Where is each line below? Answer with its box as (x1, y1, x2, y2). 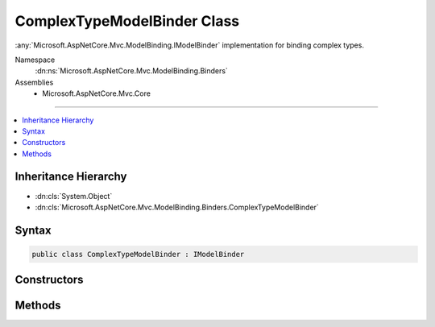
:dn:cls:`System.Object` (35, 191, 113, 201)
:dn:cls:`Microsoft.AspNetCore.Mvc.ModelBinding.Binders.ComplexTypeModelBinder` (35, 202, 320, 212)
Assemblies (14, 77, 54, 87)
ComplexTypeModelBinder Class (14, 12, 240, 30)
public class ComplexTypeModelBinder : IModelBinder (31, 250, 245, 259)
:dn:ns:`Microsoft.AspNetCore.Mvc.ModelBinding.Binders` (35, 66, 229, 76)
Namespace (14, 55, 56, 64)
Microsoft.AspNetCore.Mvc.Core (42, 89, 151, 98)
